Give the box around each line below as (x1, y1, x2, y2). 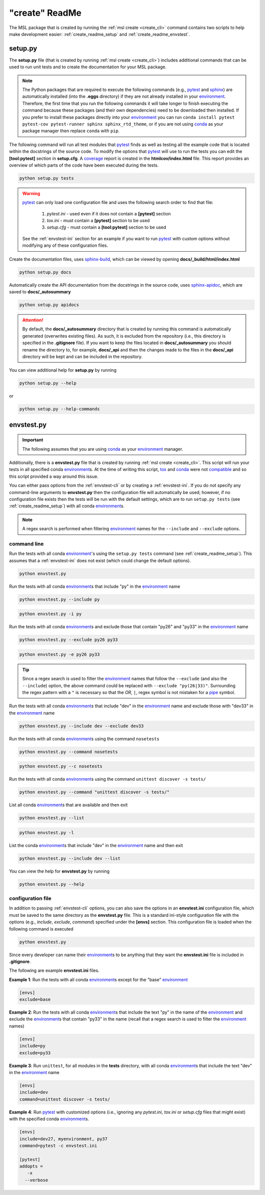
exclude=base (19, 997, 51, 1002)
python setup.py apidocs (19, 302, 79, 307)
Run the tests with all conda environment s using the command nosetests (9, 735, 159, 742)
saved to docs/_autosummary (9, 289, 71, 294)
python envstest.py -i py (19, 611, 82, 617)
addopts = (19, 1164, 43, 1169)
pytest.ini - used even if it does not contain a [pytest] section (47, 210, 171, 216)
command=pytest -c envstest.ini (19, 1143, 98, 1148)
